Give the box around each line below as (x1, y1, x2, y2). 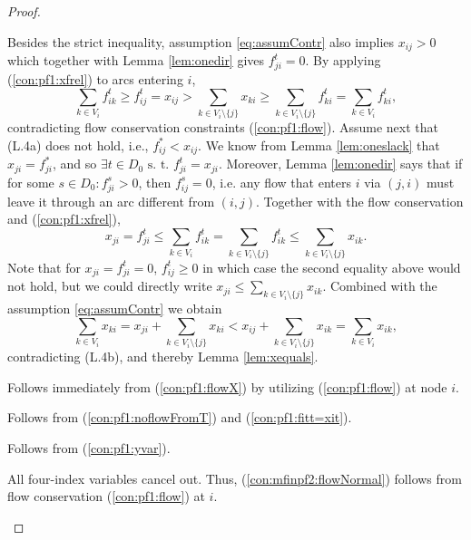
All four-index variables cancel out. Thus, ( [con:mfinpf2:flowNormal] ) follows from (7, 468, 462, 487)
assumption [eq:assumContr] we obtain (7, 299, 222, 318)
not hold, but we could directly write (7, 276, 212, 295)
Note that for (7, 257, 81, 276)
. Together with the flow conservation (256, 191, 464, 210)
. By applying (305, 51, 381, 70)
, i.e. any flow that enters (211, 172, 351, 191)
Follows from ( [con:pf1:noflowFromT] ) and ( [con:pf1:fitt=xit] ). (7, 408, 352, 427)
